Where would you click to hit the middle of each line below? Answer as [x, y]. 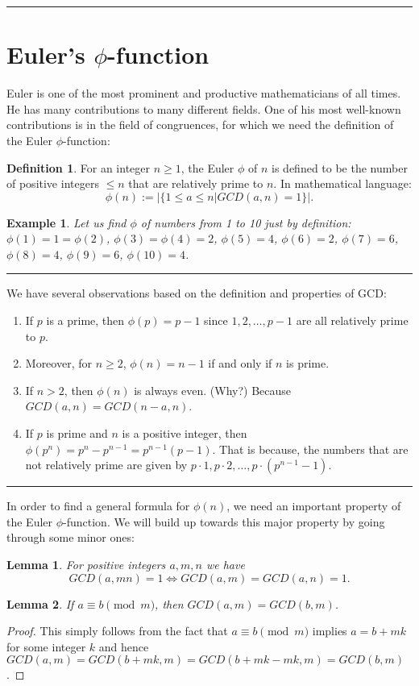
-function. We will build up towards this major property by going [224, 521]
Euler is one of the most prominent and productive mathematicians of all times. [204, 93]
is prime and [77, 433]
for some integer [46, 646]
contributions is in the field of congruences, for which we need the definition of [200, 125]
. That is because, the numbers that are [310, 449]
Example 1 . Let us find [66, 222]
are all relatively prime [352, 320]
